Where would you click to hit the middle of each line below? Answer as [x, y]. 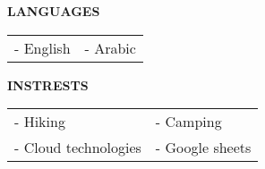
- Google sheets [203, 148]
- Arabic [110, 47]
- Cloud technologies [78, 148]
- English [43, 47]
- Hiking [40, 122]
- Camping [188, 122]
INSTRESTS [48, 84]
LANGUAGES [54, 11]
